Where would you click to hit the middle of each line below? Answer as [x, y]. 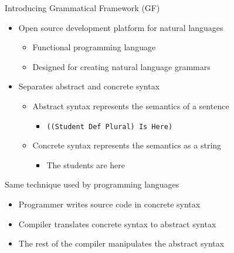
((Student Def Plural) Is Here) [110, 126]
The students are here [86, 164]
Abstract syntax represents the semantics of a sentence [131, 105]
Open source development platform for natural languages [121, 27]
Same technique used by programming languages [92, 184]
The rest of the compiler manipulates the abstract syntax [121, 243]
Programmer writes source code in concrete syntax [109, 204]
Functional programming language [94, 47]
